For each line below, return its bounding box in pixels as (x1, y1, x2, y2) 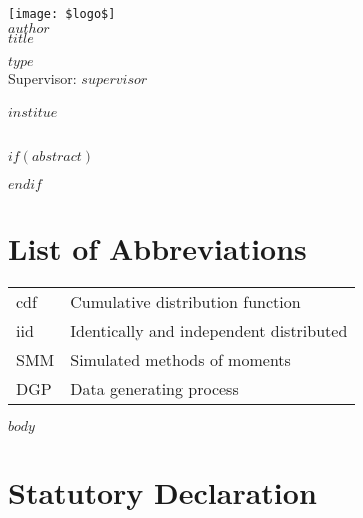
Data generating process (70, 376, 239, 400)
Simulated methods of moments (70, 347, 291, 371)
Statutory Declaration (8, 471, 317, 512)
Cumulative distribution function (70, 289, 301, 313)
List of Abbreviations (8, 227, 307, 268)
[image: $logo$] (8, 7, 116, 21)
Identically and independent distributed (70, 318, 348, 342)
